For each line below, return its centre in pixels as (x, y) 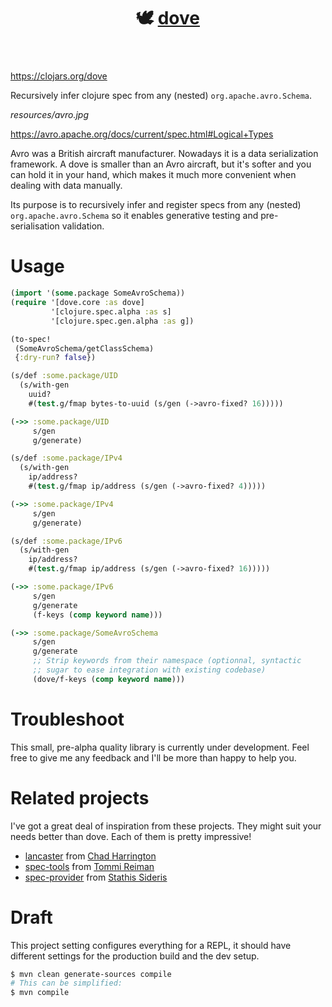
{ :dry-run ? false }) (55, 358)
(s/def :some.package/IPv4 (66, 458)
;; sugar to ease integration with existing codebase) (149, 670)
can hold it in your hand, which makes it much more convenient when (153, 175)
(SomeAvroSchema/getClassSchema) (84, 348)
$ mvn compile (40, 993)
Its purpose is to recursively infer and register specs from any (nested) (156, 205)
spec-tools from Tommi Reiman (89, 866)
